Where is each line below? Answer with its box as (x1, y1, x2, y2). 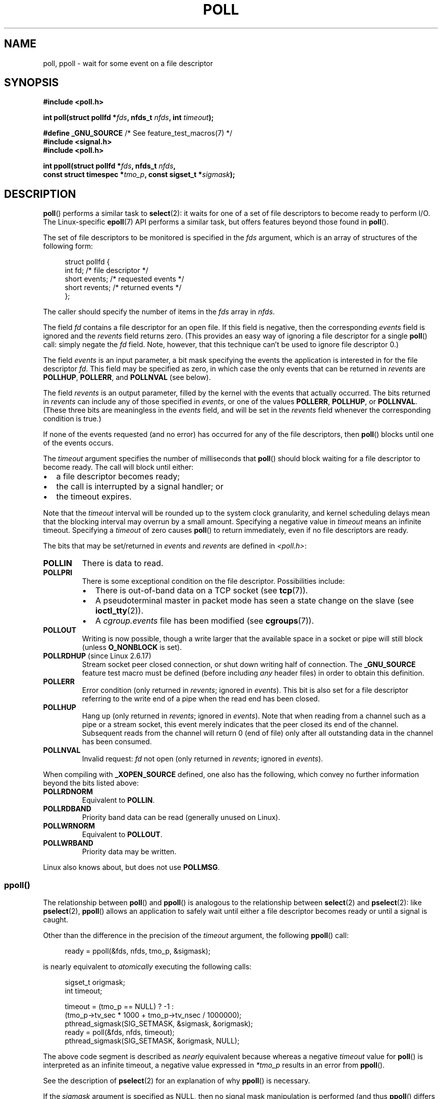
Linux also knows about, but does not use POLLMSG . (43, 863, 220, 872)
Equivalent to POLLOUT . (82, 830, 162, 839)
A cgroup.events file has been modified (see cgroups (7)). (95, 616, 314, 626)
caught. (43, 915, 69, 924)
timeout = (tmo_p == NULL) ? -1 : (65, 1002, 174, 1011)
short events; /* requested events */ (65, 274, 184, 284)
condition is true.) (43, 414, 101, 423)
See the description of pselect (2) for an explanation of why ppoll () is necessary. (43, 1076, 310, 1085)
